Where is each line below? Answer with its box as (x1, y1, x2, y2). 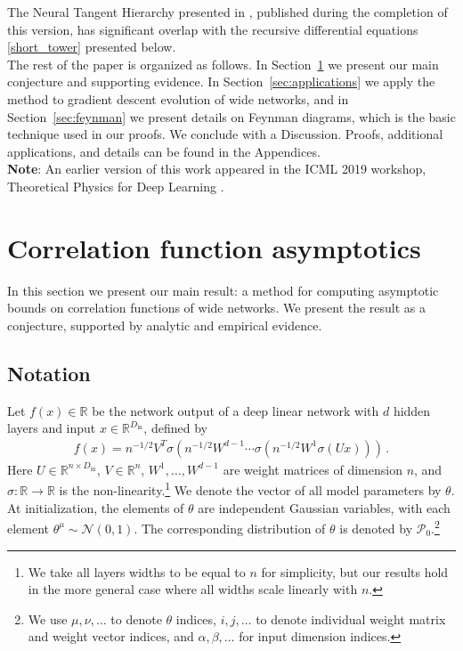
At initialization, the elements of (7, 498, 184, 517)
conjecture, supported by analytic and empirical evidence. (7, 315, 322, 334)
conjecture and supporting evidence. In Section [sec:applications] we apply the (7, 72, 435, 91)
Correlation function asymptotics (7, 229, 421, 265)
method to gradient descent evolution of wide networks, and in (7, 89, 349, 108)
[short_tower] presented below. (7, 37, 176, 56)
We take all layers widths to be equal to (28, 562, 246, 581)
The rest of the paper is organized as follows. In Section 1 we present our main (7, 54, 439, 73)
